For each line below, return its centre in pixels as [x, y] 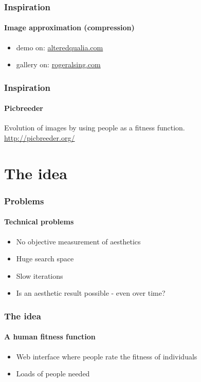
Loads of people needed [53, 374]
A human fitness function [50, 337]
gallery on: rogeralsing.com [58, 64]
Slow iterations [40, 275]
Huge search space [45, 259]
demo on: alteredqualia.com [60, 47]
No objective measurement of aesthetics [78, 241]
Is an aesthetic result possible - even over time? [91, 293]
